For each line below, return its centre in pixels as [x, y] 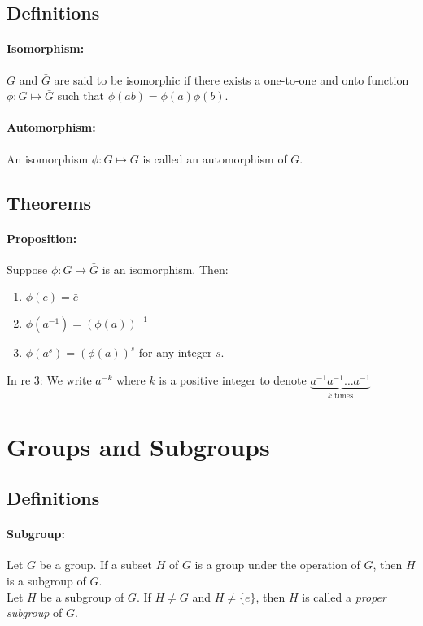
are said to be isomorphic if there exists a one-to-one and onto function [231, 79]
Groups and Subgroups [138, 446]
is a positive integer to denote [233, 379]
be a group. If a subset [96, 565]
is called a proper [344, 596]
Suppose [27, 269]
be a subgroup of [82, 596]
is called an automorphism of [215, 158]
